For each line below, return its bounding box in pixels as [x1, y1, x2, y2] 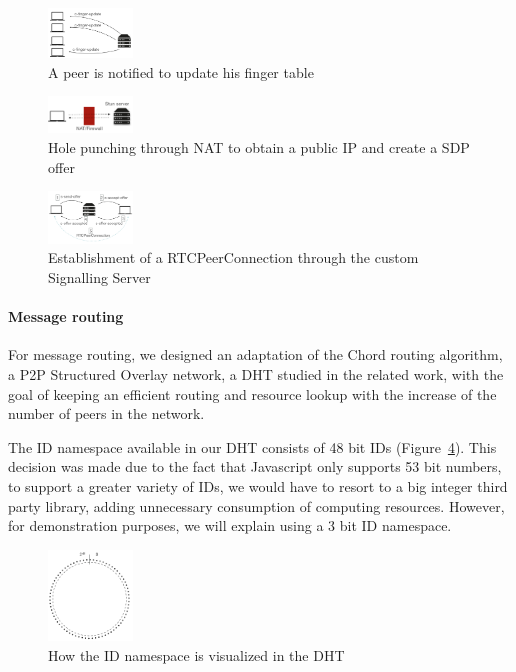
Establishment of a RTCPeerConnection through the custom [48, 247, 419, 268]
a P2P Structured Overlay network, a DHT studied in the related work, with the [8, 363, 504, 384]
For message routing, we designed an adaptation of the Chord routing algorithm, [8, 344, 503, 365]
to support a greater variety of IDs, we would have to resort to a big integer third [8, 475, 508, 496]
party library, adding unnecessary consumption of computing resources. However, [8, 495, 505, 516]
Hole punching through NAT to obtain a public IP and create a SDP [48, 136, 470, 157]
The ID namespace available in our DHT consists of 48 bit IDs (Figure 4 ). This [8, 436, 497, 457]
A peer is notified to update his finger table [48, 61, 314, 82]
